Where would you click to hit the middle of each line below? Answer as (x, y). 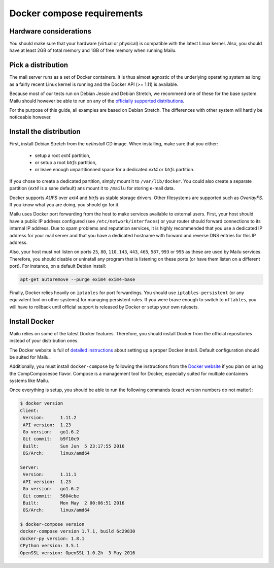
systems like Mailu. (29, 381)
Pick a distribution (39, 65)
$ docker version (42, 403)
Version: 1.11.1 (50, 475)
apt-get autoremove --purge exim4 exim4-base (78, 280)
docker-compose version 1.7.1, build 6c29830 (78, 531)
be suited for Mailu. (30, 357)
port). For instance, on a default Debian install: (58, 266)
